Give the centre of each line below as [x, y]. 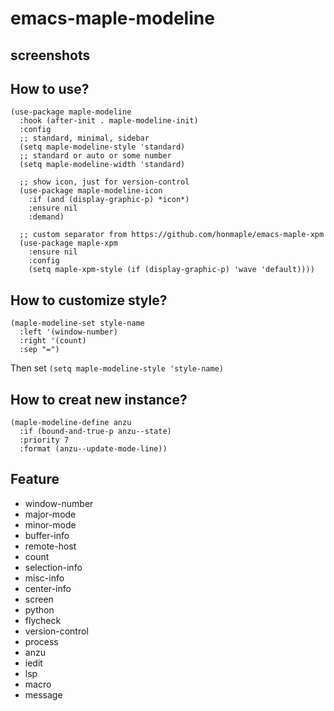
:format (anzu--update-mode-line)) [93, 449]
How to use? [50, 88]
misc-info [44, 578]
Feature [35, 479]
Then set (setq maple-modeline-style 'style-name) [117, 368]
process [41, 641]
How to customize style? [89, 300]
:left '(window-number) [68, 332]
